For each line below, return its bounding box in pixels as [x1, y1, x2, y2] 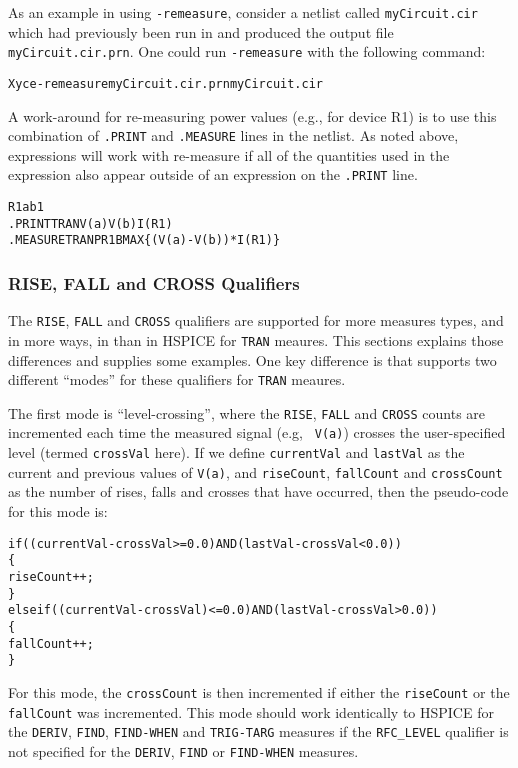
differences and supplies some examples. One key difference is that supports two [8, 349, 497, 370]
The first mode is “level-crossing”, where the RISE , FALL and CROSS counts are [8, 402, 486, 423]
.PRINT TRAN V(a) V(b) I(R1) [8, 216, 173, 231]
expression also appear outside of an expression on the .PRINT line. [8, 164, 418, 185]
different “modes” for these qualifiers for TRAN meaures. [8, 369, 346, 390]
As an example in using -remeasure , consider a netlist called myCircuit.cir [8, 2, 478, 22]
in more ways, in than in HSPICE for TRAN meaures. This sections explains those [8, 329, 504, 350]
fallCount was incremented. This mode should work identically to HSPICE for [8, 701, 494, 722]
